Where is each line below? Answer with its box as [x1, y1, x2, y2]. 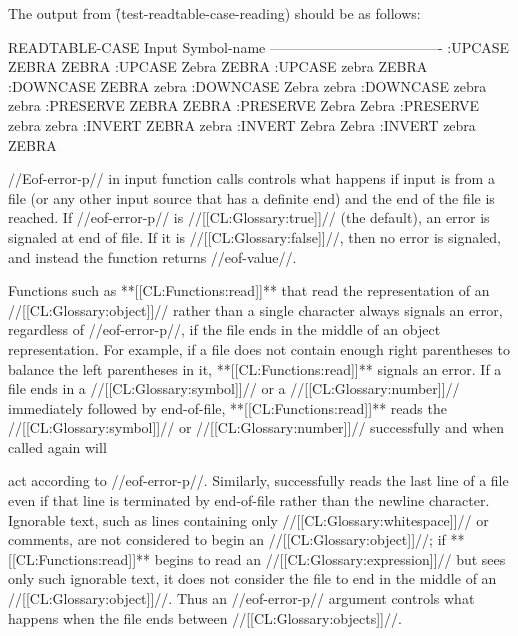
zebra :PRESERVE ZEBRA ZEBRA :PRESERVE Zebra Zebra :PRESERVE [8, 95, 480, 116]
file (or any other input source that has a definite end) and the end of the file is [8, 187, 495, 208]
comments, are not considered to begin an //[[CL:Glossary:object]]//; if [8, 529, 446, 550]
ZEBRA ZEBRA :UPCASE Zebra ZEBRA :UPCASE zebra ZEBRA [8, 56, 428, 77]
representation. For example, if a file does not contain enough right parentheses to [8, 338, 510, 359]
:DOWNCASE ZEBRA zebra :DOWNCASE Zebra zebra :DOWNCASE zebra [8, 75, 487, 96]
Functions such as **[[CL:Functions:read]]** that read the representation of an [8, 280, 490, 301]
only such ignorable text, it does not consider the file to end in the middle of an [8, 568, 497, 589]
